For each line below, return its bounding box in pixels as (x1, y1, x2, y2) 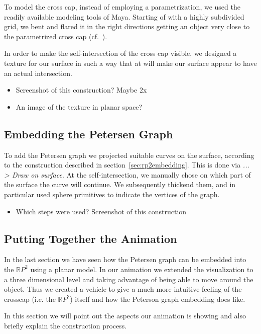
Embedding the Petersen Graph (4, 126, 173, 141)
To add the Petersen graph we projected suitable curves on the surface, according (4, 149, 254, 160)
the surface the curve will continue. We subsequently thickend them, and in (4, 179, 236, 190)
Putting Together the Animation (4, 230, 177, 246)
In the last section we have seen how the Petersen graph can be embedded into (4, 254, 246, 265)
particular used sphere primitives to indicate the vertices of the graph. (4, 189, 220, 199)
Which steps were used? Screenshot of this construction (16, 206, 187, 216)
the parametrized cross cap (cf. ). (4, 31, 107, 41)
